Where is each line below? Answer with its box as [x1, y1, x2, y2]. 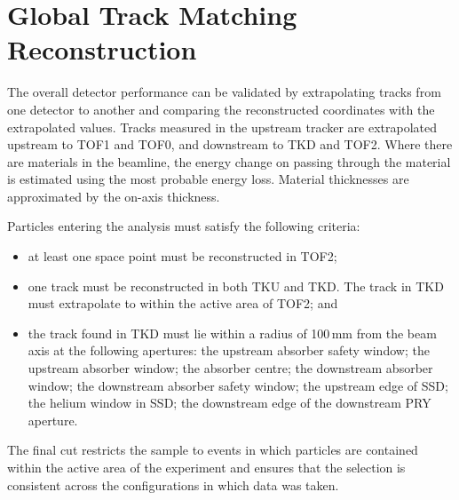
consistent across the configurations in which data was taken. [7, 475, 339, 494]
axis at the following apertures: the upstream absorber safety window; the [28, 341, 430, 360]
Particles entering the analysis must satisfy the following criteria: [7, 217, 360, 235]
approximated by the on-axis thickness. [7, 187, 220, 205]
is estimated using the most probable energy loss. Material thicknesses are [7, 170, 409, 188]
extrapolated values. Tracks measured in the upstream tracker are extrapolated [7, 117, 437, 136]
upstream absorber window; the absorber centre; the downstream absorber [28, 359, 433, 377]
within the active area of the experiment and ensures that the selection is [7, 458, 406, 476]
